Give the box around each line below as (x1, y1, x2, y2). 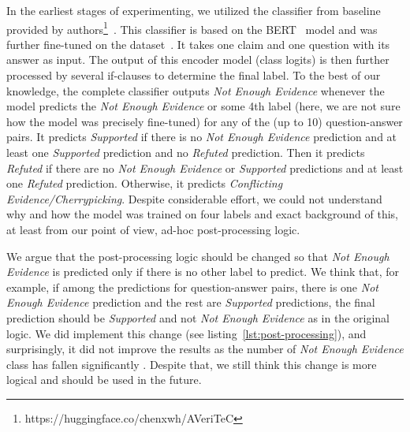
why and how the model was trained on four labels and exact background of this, (6, 206, 398, 222)
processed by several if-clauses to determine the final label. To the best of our (6, 67, 381, 84)
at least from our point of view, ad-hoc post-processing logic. (6, 221, 300, 237)
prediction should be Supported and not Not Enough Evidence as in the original (6, 309, 389, 326)
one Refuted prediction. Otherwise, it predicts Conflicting (6, 175, 283, 192)
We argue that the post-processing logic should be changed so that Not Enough (6, 248, 389, 264)
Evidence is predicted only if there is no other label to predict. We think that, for (6, 263, 399, 280)
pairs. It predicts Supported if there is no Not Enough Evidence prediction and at (6, 128, 397, 145)
